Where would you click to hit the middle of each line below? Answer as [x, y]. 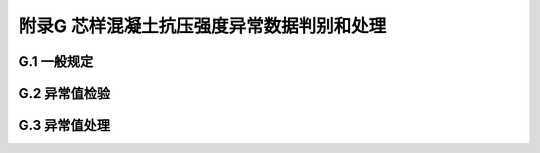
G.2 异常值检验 [64, 93]
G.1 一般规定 [56, 61]
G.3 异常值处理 [64, 125]
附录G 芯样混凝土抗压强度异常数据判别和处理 [202, 26]
